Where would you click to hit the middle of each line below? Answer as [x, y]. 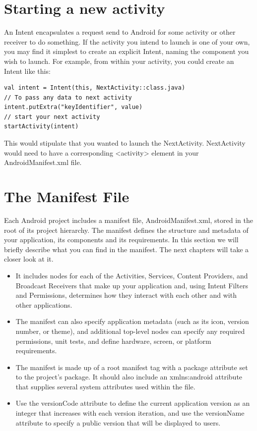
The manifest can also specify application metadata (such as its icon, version [132, 321]
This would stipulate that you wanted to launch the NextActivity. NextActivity [125, 143]
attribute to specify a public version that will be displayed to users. [118, 422]
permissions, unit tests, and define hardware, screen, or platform [113, 341]
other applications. [44, 304]
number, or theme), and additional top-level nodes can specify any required [130, 331]
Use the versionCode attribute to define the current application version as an [133, 403]
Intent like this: [27, 71]
